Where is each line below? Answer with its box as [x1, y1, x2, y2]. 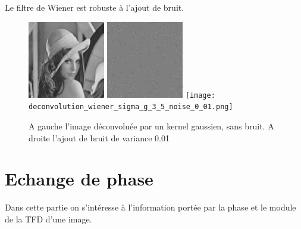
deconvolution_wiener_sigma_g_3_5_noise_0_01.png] [29, 103, 233, 112]
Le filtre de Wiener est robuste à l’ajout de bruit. [5, 1, 184, 13]
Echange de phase [5, 166, 153, 191]
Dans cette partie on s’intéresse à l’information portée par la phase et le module [5, 201, 296, 213]
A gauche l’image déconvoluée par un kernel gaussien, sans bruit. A [29, 120, 274, 132]
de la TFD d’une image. [5, 213, 92, 225]
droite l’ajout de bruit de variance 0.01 [29, 131, 170, 144]
